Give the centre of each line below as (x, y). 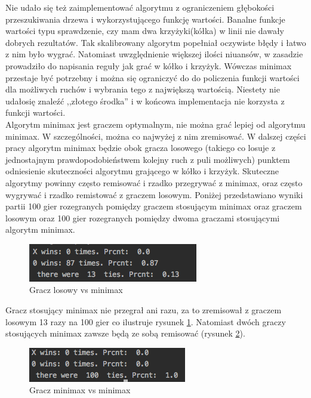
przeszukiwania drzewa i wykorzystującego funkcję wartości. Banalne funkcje (145, 19)
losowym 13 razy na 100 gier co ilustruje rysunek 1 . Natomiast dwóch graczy (146, 321)
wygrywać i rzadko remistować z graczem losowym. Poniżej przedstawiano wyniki (154, 194)
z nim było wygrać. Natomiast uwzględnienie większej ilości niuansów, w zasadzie (154, 54)
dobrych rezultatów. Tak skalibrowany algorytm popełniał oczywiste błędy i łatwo (156, 42)
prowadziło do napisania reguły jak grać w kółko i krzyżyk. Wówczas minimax (149, 65)
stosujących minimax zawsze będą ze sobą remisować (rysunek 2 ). (125, 333)
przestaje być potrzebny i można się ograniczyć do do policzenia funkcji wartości (153, 77)
